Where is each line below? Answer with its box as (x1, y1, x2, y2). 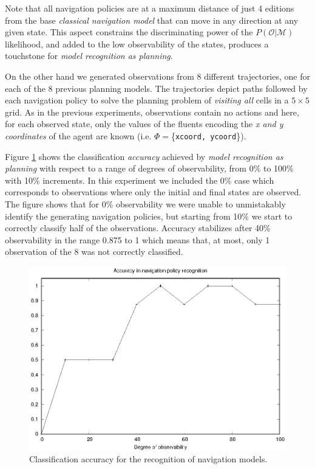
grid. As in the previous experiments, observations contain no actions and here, (5, 105, 299, 118)
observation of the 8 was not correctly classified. (5, 245, 183, 258)
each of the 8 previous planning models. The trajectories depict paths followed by (5, 82, 308, 94)
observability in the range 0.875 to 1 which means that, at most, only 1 (5, 233, 270, 246)
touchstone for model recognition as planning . (5, 49, 173, 62)
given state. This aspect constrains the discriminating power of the (5, 26, 253, 38)
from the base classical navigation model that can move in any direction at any (5, 13, 299, 26)
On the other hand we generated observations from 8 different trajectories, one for (5, 69, 310, 82)
